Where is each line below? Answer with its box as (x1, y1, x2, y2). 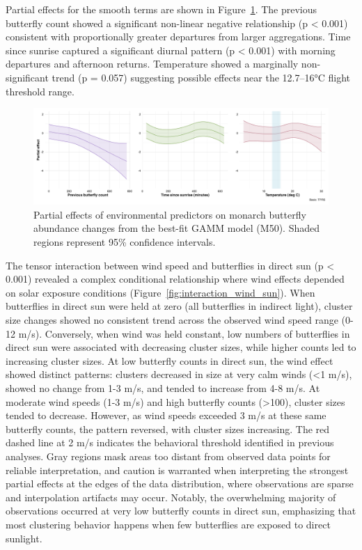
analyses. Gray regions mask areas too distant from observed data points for (6, 448, 331, 463)
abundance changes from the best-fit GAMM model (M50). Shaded (33, 221, 320, 235)
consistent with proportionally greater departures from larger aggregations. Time (6, 29, 351, 44)
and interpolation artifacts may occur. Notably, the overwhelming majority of (6, 489, 336, 504)
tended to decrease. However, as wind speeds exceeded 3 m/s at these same (6, 408, 326, 423)
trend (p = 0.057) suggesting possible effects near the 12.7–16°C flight (52, 70, 350, 84)
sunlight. (6, 531, 42, 545)
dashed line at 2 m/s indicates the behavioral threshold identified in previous (6, 435, 334, 450)
